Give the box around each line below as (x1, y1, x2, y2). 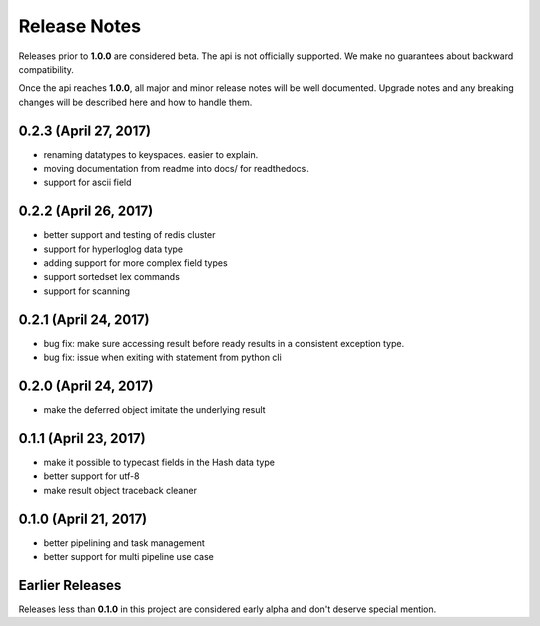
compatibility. (18, 63, 75, 75)
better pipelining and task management (43, 536, 205, 549)
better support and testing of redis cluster (43, 229, 216, 241)
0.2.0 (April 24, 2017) (18, 377, 154, 394)
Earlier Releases (18, 576, 122, 594)
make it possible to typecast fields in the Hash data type (43, 456, 275, 468)
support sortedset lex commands (43, 271, 180, 283)
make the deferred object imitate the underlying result (43, 404, 266, 416)
